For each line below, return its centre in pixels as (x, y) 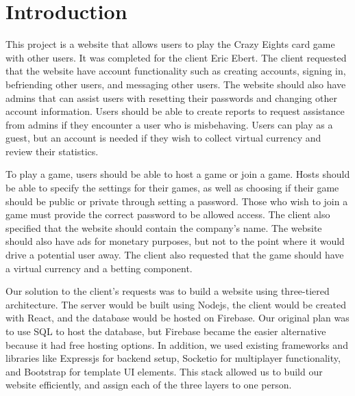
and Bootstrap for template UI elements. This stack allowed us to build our (164, 371)
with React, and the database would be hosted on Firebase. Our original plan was (177, 318)
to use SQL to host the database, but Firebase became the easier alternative (166, 331)
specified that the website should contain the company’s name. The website (164, 227)
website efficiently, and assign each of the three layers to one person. (149, 385)
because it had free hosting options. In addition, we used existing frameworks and (177, 344)
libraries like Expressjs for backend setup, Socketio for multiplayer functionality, (173, 358)
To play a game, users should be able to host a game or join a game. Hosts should (178, 174)
